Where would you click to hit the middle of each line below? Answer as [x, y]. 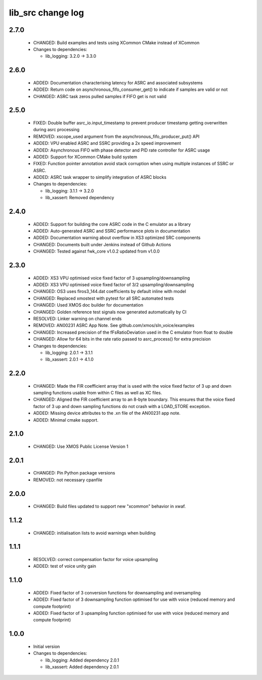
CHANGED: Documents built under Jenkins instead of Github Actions [102, 244]
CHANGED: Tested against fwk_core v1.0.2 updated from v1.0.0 [97, 251]
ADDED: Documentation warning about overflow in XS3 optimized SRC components [117, 238]
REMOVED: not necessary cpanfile [68, 480]
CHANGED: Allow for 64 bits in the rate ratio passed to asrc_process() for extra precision [122, 339]
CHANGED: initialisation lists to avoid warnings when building [94, 533]
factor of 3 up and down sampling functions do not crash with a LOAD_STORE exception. [122, 406]
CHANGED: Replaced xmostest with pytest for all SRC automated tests [104, 298]
